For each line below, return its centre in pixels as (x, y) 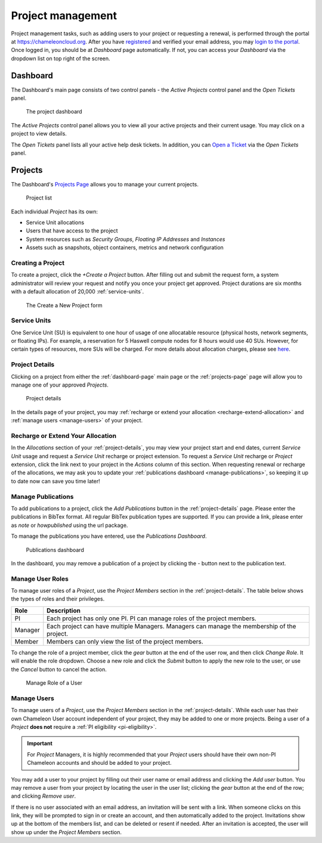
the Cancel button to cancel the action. (59, 669)
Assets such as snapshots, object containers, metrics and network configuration (125, 247)
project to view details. (39, 134)
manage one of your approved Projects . (60, 385)
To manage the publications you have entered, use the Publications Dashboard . (109, 536)
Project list (39, 198)
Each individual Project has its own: (55, 211)
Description (64, 611)
